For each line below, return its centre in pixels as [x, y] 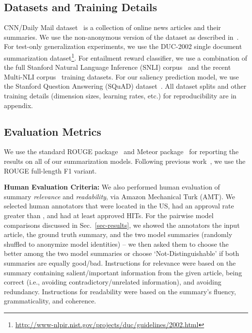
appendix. [18, 105]
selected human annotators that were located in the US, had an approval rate [119, 206]
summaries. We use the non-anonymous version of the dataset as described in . [121, 37]
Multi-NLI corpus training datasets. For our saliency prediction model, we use [121, 76]
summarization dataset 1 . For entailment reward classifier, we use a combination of [126, 57]
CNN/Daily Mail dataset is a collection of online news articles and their [112, 27]
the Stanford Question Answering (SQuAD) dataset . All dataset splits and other [125, 86]
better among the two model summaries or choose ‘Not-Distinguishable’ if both [122, 253]
